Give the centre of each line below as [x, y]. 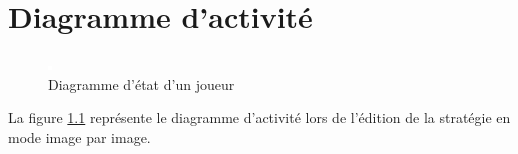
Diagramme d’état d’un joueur [141, 83]
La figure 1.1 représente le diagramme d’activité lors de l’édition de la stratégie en [259, 117]
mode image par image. [79, 136]
